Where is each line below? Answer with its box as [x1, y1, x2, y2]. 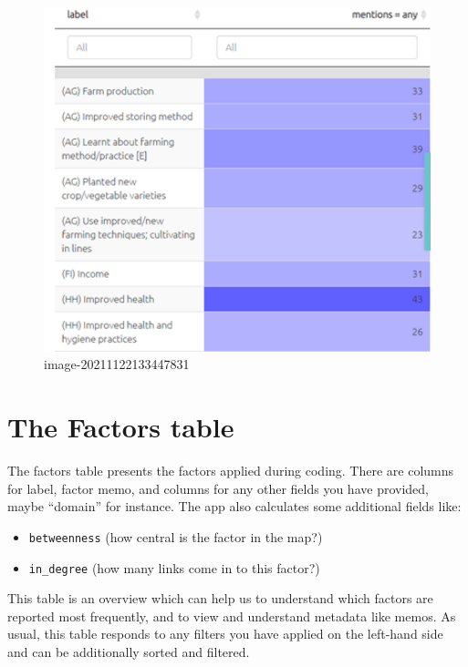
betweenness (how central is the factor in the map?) [28, 527, 323, 546]
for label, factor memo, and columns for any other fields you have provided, [7, 478, 429, 498]
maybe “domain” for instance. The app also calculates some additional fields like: [7, 497, 462, 516]
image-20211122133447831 [44, 354, 190, 374]
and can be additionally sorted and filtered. [7, 642, 250, 662]
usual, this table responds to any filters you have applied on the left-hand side [7, 624, 443, 643]
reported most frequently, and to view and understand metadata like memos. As [7, 606, 456, 625]
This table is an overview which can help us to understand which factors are [7, 589, 433, 608]
